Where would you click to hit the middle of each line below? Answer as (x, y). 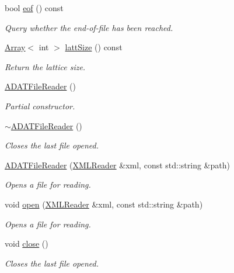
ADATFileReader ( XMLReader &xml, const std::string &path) (117, 165)
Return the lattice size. (45, 66)
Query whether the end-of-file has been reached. (89, 27)
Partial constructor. (40, 106)
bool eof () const (34, 8)
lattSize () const (94, 47)
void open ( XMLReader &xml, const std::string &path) (104, 204)
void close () (27, 243)
